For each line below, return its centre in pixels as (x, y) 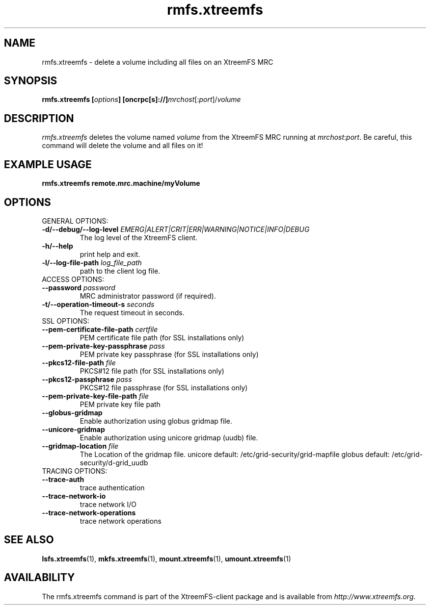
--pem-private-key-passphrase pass (103, 346)
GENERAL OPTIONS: (75, 221)
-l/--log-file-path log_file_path (92, 262)
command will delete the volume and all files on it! (122, 146)
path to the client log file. (120, 271)
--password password (79, 287)
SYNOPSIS (31, 81)
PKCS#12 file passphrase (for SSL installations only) (164, 387)
